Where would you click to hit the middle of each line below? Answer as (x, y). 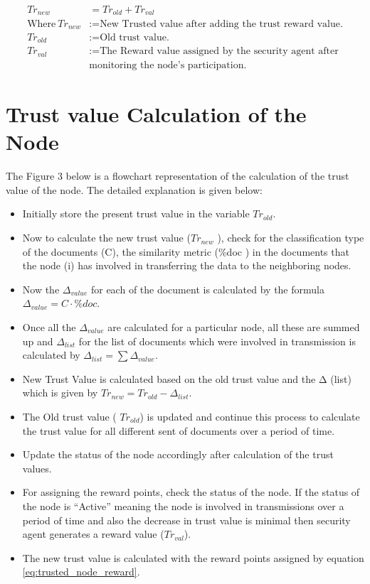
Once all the (49, 327)
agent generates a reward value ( (93, 534)
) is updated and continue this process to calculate (250, 416)
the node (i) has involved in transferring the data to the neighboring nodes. (187, 265)
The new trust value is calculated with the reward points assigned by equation (193, 557)
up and (38, 341)
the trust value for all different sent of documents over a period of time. (179, 430)
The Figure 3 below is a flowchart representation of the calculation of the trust (178, 176)
